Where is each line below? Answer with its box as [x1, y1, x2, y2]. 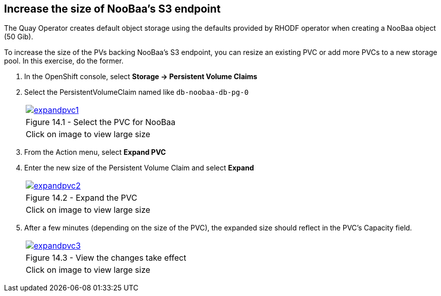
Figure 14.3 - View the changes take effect [26, 253, 186, 263]
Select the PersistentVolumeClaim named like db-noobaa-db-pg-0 [24, 88, 249, 97]
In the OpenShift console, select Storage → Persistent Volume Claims [24, 72, 258, 81]
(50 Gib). [4, 32, 33, 41]
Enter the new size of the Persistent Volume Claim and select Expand [24, 163, 254, 172]
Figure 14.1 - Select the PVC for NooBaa [26, 117, 175, 128]
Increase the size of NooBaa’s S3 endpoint [4, 3, 221, 15]
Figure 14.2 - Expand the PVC [26, 193, 138, 203]
